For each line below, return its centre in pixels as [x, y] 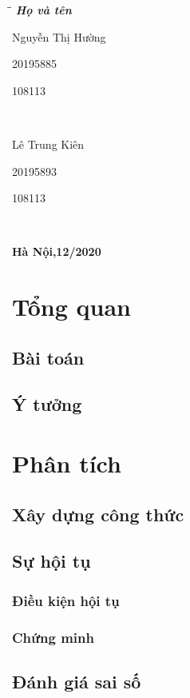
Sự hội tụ [51, 561]
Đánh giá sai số [77, 681]
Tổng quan [71, 307]
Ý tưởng [47, 404]
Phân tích [67, 463]
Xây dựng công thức [98, 514]
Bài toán [48, 357]
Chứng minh [53, 637]
